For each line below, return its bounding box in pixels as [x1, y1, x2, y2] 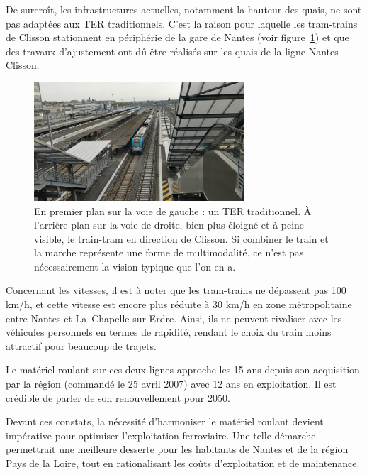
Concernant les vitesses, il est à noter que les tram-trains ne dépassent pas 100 [6, 283, 346, 297]
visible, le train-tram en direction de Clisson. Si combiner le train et [34, 231, 329, 246]
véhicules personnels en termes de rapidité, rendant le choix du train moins [6, 324, 332, 339]
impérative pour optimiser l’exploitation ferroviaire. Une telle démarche [6, 427, 316, 442]
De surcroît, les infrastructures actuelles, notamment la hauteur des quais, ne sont [6, 2, 362, 16]
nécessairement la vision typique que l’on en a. [34, 258, 236, 273]
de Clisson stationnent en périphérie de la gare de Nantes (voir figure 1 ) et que [6, 30, 349, 45]
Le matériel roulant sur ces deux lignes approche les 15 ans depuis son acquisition [6, 362, 360, 377]
